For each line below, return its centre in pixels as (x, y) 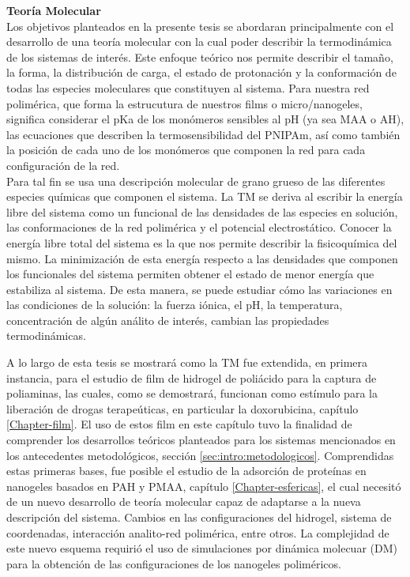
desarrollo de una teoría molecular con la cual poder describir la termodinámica (199, 41)
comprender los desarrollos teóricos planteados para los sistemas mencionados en (201, 440)
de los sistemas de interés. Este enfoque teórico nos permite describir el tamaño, (200, 57)
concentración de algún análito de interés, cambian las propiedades (168, 320)
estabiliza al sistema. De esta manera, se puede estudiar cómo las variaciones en (199, 289)
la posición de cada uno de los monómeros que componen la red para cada (186, 150)
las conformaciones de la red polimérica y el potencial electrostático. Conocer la (199, 227)
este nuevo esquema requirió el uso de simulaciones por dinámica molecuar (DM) (202, 548)
